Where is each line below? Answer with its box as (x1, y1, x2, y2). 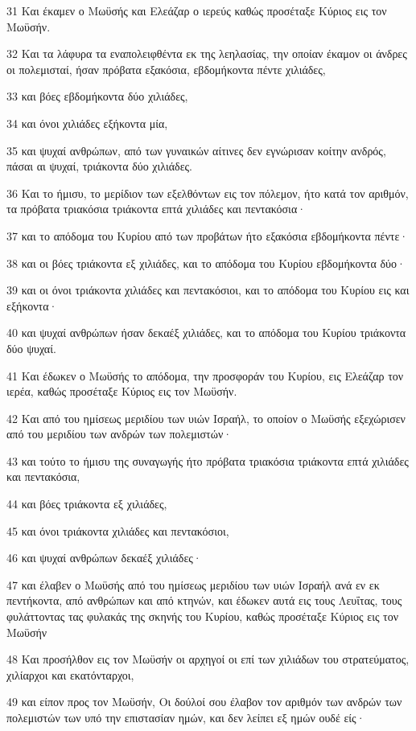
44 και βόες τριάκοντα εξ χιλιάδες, (6, 495, 167, 512)
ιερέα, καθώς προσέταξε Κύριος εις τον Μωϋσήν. (6, 383, 237, 400)
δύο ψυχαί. (6, 339, 56, 356)
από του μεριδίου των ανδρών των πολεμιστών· (6, 425, 233, 442)
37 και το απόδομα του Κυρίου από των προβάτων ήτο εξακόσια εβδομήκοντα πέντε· (6, 227, 409, 244)
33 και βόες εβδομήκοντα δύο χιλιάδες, (6, 88, 188, 105)
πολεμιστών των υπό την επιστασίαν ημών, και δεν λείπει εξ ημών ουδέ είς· (6, 709, 365, 725)
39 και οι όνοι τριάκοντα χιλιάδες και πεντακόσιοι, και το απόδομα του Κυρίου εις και (6, 281, 410, 298)
